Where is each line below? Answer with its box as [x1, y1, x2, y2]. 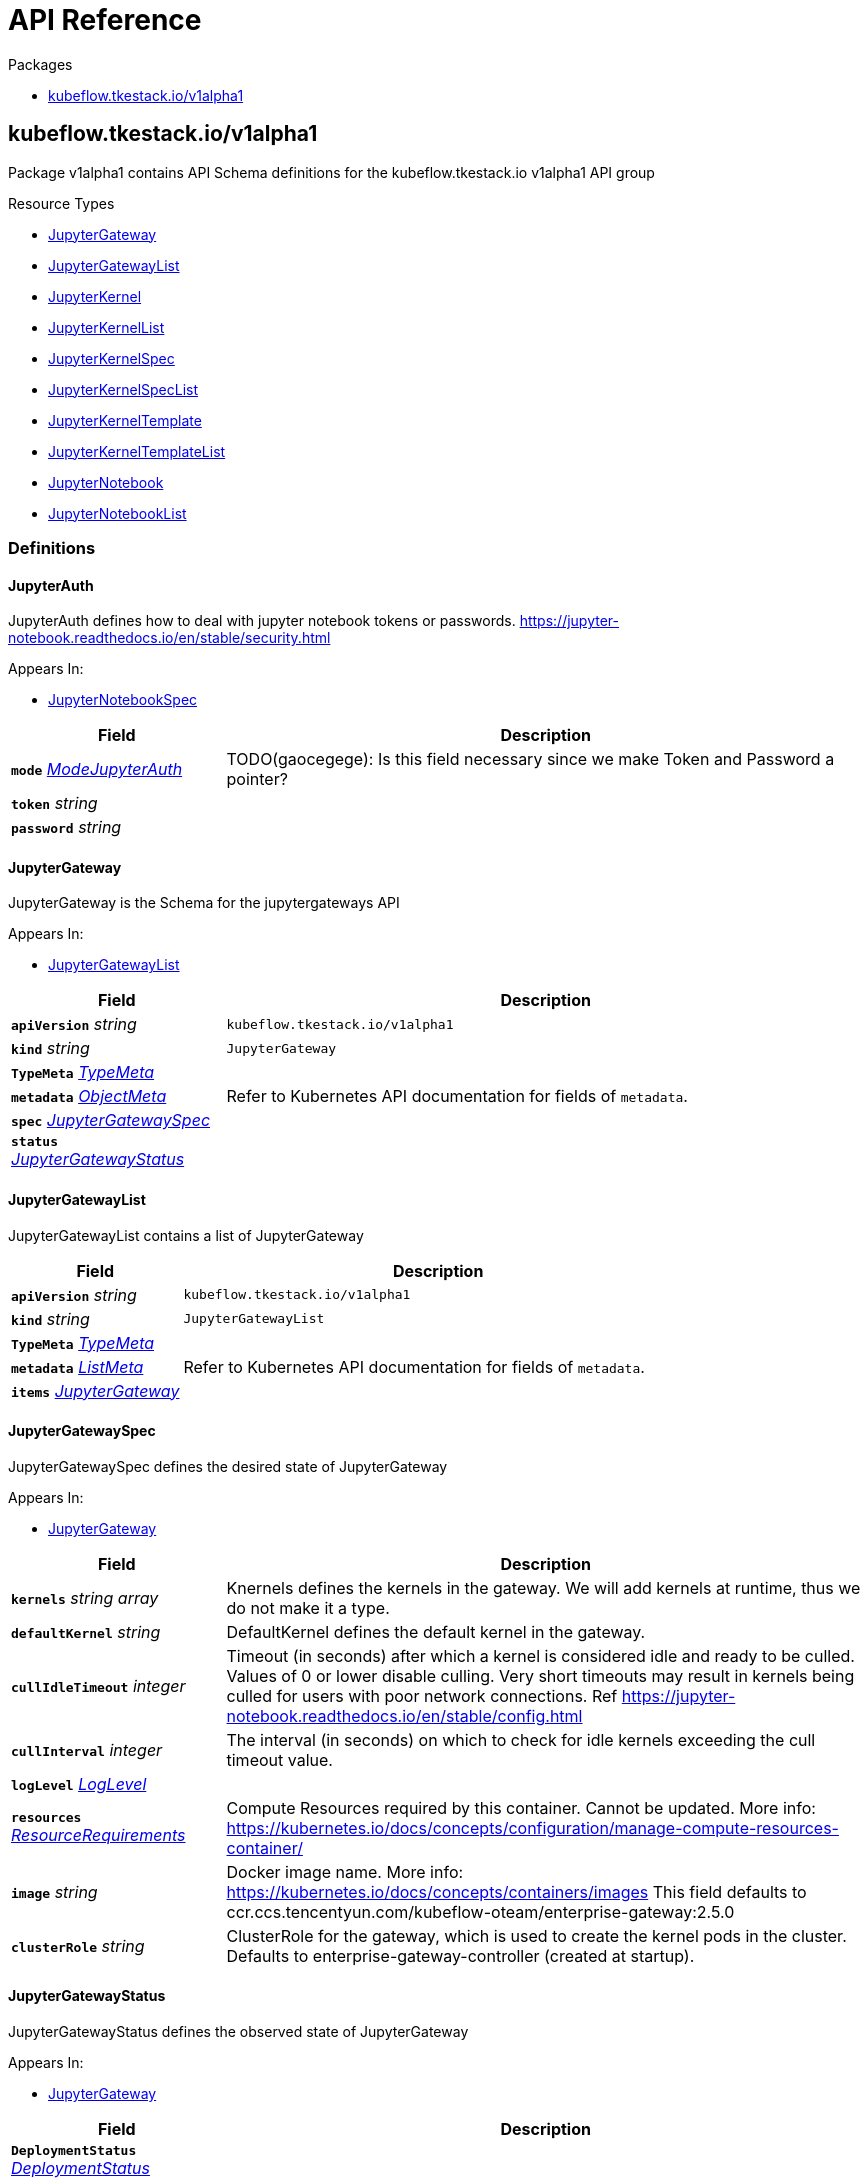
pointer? [226, 769, 288, 790]
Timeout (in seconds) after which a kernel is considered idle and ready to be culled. [226, 1645, 855, 1666]
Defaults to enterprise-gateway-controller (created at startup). [226, 1945, 695, 1966]
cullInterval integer [11, 1739, 163, 1760]
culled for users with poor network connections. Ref [226, 1685, 618, 1706]
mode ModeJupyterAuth [11, 759, 183, 780]
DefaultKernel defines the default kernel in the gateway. [226, 1621, 646, 1642]
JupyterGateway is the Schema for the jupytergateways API [8, 894, 400, 912]
